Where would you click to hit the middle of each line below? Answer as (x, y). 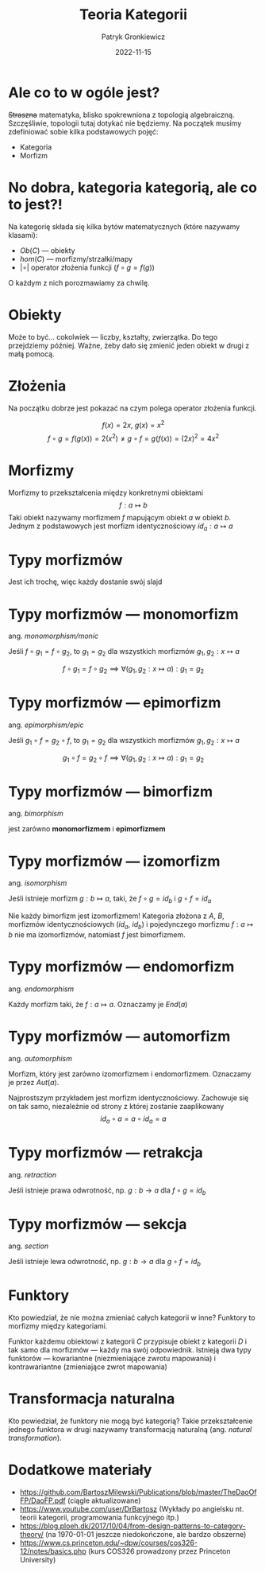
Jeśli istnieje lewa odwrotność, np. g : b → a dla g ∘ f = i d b (104, 1263)
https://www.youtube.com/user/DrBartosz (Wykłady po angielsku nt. (132, 1508)
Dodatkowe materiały (80, 1470)
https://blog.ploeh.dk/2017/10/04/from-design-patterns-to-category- (132, 1526)
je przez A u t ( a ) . (34, 1082)
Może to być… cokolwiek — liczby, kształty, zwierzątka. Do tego (113, 337)
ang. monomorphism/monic (54, 636)
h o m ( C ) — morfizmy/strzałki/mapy (76, 259)
